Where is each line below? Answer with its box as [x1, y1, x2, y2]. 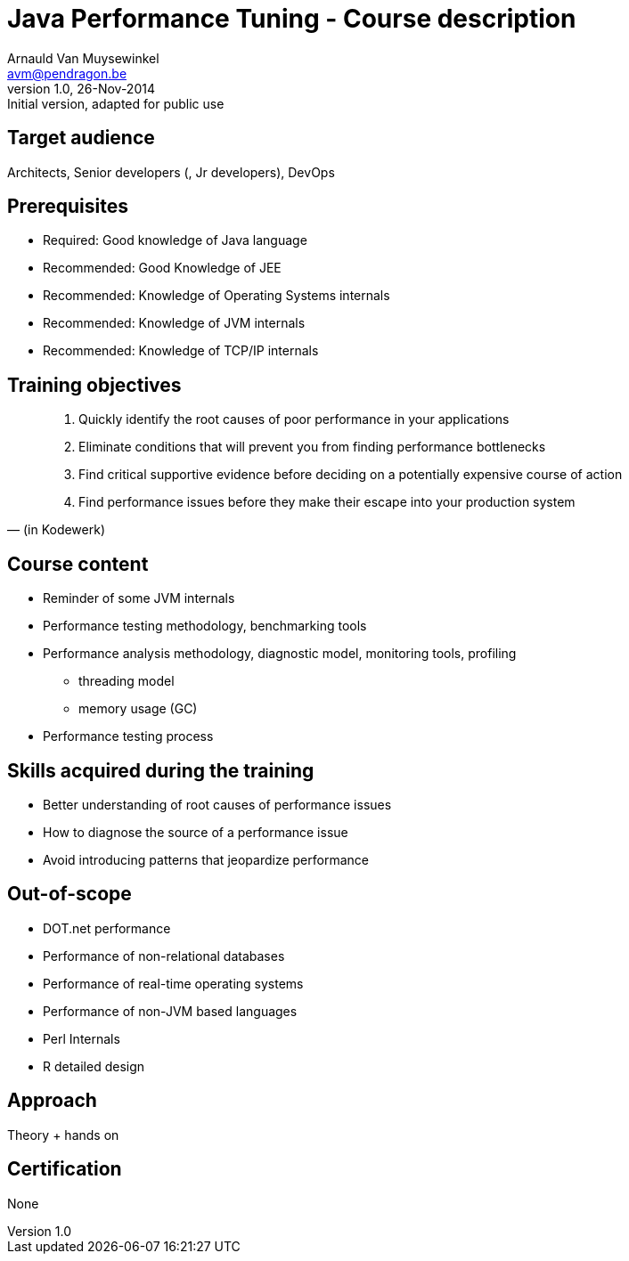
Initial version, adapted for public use [7, 95, 225, 111]
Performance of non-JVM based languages [43, 1003, 298, 1019]
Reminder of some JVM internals [43, 590, 235, 606]
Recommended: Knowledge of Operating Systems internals [43, 288, 390, 304]
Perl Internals [43, 1030, 120, 1046]
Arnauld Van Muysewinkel [7, 50, 159, 66]
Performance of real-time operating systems [43, 975, 304, 991]
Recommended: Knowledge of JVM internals [43, 315, 306, 331]
